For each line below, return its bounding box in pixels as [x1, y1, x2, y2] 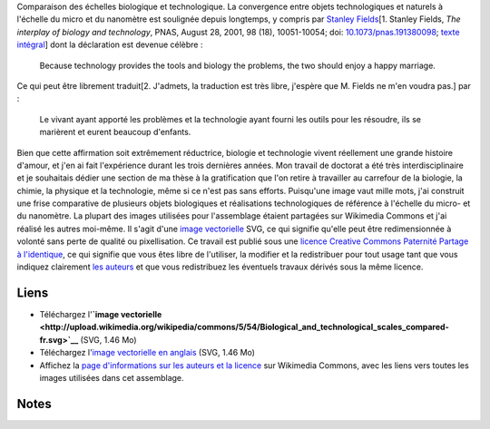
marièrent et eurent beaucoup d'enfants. [39, 127, 191, 138]
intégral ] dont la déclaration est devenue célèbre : [16, 39, 203, 50]
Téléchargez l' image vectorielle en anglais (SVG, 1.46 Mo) [39, 347, 256, 358]
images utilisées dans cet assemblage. [39, 372, 185, 383]
